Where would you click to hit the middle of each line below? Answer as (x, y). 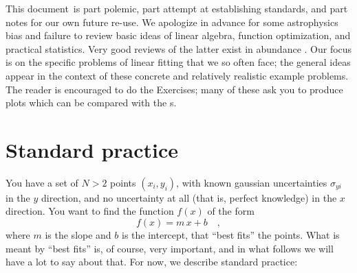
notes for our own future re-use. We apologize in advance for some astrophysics (172, 22)
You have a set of (42, 182)
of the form (231, 211)
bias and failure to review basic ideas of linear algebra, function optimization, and (178, 35)
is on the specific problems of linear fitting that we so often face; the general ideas (178, 62)
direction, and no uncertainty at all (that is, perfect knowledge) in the (189, 197)
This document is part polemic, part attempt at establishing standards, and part (177, 8)
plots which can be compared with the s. (91, 103)
